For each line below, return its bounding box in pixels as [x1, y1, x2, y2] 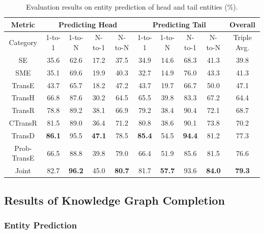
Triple [233, 32, 252, 43]
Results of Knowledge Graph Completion [4, 192, 225, 208]
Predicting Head [58, 19, 117, 29]
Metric [11, 19, 36, 29]
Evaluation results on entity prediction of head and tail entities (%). [26, 2, 238, 12]
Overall [229, 19, 256, 29]
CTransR [9, 118, 38, 128]
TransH [11, 92, 35, 103]
